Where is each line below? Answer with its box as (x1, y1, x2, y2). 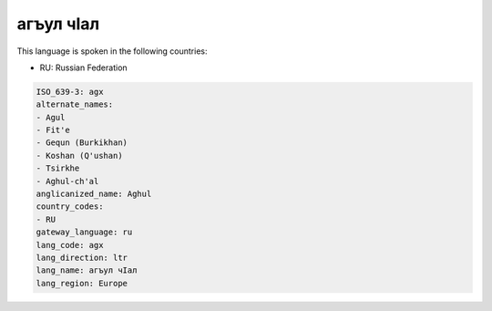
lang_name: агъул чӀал (36, 265, 138, 275)
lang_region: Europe (36, 278, 128, 288)
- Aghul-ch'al (36, 176, 99, 186)
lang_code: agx (36, 240, 104, 250)
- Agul (36, 112, 66, 122)
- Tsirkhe (36, 163, 80, 173)
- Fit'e (36, 125, 70, 136)
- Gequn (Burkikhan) (36, 138, 128, 148)
